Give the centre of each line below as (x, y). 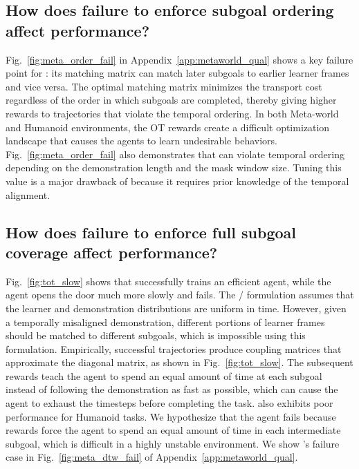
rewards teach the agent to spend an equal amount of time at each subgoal (164, 375)
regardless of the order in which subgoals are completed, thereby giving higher (171, 100)
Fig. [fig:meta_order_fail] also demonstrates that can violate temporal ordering (175, 154)
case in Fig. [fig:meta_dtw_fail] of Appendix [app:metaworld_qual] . (152, 457)
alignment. (28, 194)
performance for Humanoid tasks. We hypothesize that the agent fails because (171, 416)
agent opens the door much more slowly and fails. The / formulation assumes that (180, 295)
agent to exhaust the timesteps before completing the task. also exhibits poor (169, 403)
